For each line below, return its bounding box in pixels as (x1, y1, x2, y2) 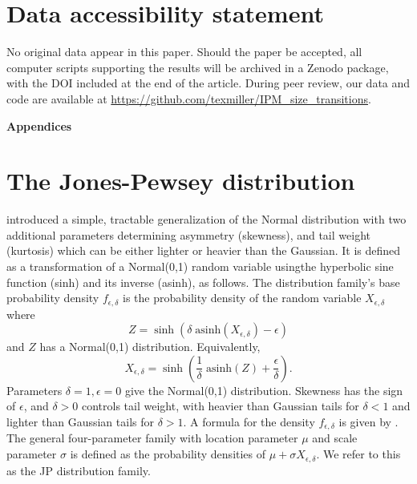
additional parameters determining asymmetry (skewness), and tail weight (6, 226, 370, 243)
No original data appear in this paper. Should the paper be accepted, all (6, 43, 362, 60)
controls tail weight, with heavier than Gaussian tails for (81, 397, 359, 414)
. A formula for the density (183, 413, 315, 430)
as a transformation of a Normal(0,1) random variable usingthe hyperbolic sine (6, 258, 394, 274)
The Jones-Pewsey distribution (6, 164, 355, 197)
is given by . (338, 413, 399, 430)
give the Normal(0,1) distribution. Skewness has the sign (124, 381, 403, 398)
